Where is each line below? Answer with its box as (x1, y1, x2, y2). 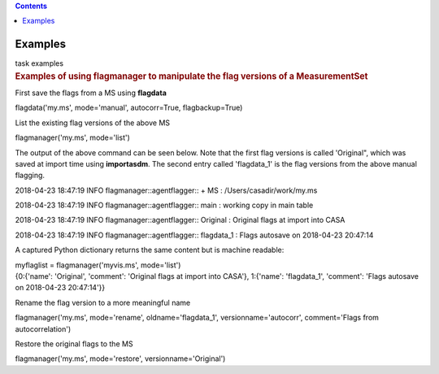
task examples (15, 59, 64, 68)
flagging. (15, 171, 45, 180)
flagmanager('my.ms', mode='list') (15, 133, 130, 142)
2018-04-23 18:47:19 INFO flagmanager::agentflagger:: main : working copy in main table (15, 200, 314, 211)
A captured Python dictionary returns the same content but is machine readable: (15, 245, 285, 255)
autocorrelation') (15, 324, 72, 333)
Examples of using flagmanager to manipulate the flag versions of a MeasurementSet (15, 70, 368, 81)
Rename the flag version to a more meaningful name (15, 298, 191, 307)
